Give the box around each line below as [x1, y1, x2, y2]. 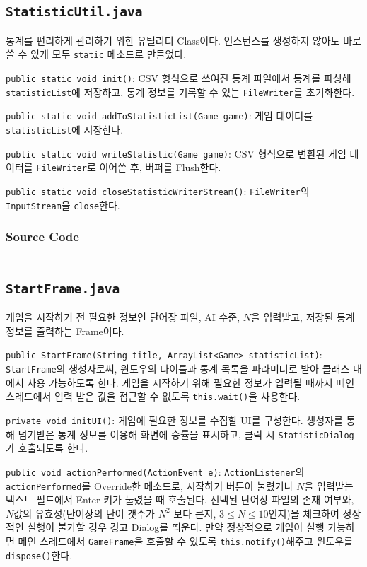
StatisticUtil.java [6, 4, 143, 20]
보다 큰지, [173, 505, 216, 520]
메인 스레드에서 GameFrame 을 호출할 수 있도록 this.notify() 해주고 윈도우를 [18, 534, 354, 549]
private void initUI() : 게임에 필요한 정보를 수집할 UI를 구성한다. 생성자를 [6, 413, 343, 428]
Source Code [6, 228, 79, 245]
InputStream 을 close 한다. [6, 197, 120, 212]
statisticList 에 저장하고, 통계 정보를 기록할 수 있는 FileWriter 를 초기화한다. [6, 84, 355, 99]
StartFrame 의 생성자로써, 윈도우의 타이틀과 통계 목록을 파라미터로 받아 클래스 [6, 361, 350, 376]
